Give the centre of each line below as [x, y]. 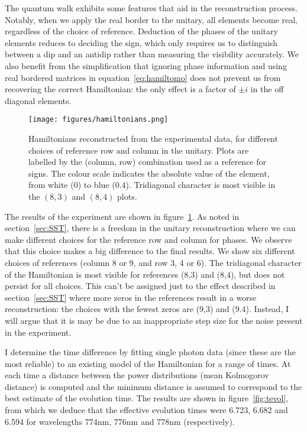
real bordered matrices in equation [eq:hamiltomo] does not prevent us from [143, 77]
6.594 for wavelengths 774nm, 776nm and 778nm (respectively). [120, 421]
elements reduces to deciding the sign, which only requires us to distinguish [141, 42]
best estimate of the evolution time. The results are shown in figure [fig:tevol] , [147, 398]
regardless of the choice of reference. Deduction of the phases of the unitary [141, 31]
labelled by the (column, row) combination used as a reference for [148, 162]
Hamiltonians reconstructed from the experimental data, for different [153, 138]
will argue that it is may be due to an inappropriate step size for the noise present [154, 320]
